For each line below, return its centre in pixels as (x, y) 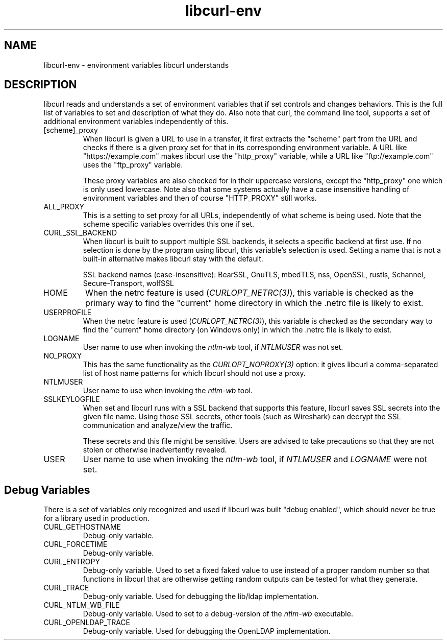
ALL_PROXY (64, 207)
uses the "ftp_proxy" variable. (133, 165)
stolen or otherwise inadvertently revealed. (155, 450)
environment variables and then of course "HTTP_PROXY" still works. (200, 198)
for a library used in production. (96, 518)
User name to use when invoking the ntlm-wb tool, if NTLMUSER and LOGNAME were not (255, 459)
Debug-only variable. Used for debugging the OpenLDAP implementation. (207, 631)
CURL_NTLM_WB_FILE (82, 605)
